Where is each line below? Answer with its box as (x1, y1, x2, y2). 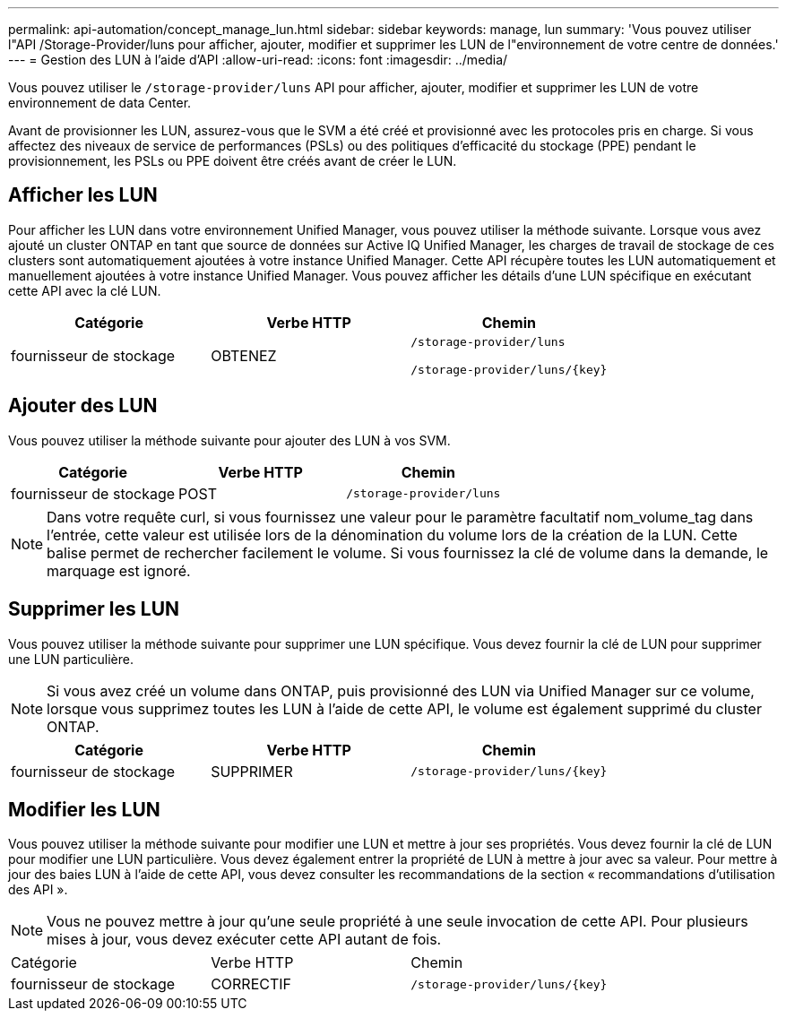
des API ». (8, 882, 68, 898)
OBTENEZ (211, 346, 277, 365)
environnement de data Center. (8, 95, 192, 110)
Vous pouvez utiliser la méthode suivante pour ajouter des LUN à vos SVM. (8, 432, 451, 448)
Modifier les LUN (8, 798, 160, 821)
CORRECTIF (211, 975, 292, 994)
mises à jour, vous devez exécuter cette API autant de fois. (47, 930, 442, 949)
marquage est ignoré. (47, 561, 191, 580)
